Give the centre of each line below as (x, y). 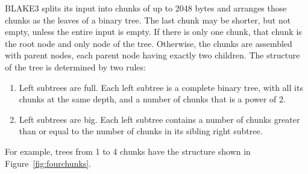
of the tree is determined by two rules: (75, 67)
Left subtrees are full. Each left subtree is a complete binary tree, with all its (161, 87)
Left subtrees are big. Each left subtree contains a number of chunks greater (159, 119)
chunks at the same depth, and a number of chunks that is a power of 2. (152, 99)
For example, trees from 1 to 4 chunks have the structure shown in (128, 151)
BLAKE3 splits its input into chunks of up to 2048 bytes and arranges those (146, 8)
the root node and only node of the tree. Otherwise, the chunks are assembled (149, 43)
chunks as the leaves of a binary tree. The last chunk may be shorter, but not (148, 20)
